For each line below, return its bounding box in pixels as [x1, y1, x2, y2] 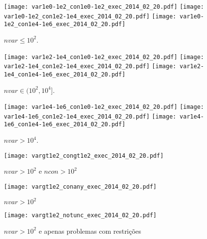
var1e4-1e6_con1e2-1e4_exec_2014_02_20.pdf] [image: [4, 113, 176, 120]
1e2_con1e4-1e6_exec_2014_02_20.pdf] [4, 21, 126, 28]
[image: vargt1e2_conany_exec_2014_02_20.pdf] [4, 183, 157, 190]
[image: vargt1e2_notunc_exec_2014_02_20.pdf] [4, 212, 157, 219]
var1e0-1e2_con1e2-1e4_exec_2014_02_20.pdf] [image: [4, 13, 176, 20]
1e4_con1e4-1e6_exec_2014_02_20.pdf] [4, 71, 126, 78]
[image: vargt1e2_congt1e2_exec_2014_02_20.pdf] [4, 152, 164, 159]
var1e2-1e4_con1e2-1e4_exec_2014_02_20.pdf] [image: [4, 63, 176, 70]
